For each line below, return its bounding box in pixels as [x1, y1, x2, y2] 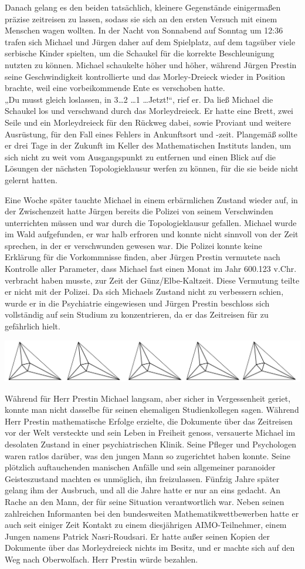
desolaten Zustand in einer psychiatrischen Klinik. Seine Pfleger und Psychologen [5, 437, 297, 450]
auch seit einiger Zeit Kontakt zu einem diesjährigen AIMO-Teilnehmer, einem [5, 519, 287, 531]
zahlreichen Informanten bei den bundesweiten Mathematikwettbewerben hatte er [5, 507, 299, 519]
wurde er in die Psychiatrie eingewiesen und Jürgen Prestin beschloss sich [5, 297, 270, 309]
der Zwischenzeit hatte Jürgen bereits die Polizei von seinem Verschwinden [5, 205, 273, 217]
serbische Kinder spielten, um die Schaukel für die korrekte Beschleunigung [5, 47, 274, 59]
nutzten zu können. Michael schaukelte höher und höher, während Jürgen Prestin [5, 58, 297, 70]
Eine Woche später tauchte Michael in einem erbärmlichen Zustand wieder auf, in [5, 193, 298, 206]
